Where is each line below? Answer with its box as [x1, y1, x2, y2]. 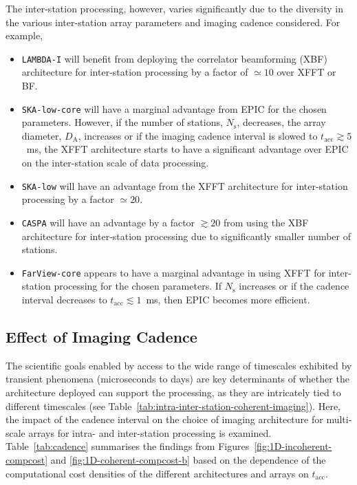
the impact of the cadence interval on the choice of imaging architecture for [6, 412, 323, 427]
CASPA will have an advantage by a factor [21, 215, 195, 229]
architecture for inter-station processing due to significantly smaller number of [21, 228, 351, 243]
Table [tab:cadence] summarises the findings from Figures [6, 439, 250, 453]
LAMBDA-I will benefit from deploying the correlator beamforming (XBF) [21, 51, 327, 65]
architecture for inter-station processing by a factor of [21, 65, 248, 79]
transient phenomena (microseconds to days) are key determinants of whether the [6, 371, 349, 386]
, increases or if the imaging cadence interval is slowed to [78, 128, 318, 142]
